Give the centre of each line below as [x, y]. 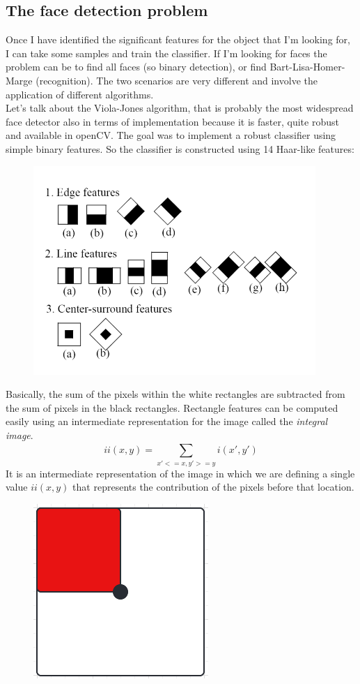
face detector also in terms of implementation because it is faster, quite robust [172, 121]
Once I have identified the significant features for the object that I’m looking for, [178, 39]
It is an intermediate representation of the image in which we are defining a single [180, 473]
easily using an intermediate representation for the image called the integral [167, 421]
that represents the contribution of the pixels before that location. [213, 487]
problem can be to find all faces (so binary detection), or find [136, 67]
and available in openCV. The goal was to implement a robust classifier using [171, 135]
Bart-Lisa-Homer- [307, 67]
